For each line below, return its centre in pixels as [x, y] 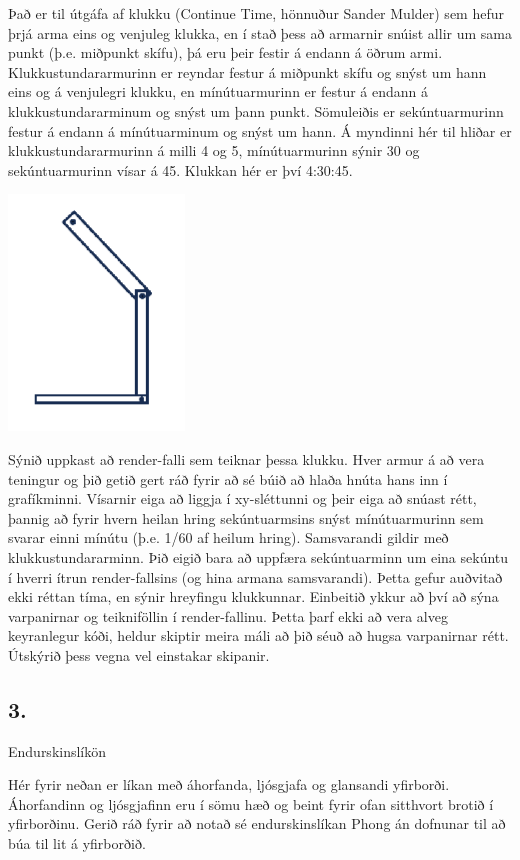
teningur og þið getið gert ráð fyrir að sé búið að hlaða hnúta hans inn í [228, 478]
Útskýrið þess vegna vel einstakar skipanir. [139, 654]
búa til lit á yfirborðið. [77, 843]
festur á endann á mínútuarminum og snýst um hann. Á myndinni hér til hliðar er [260, 130]
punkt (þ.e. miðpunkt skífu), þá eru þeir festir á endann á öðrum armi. [225, 52]
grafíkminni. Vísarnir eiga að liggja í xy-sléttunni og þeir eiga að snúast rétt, [242, 498]
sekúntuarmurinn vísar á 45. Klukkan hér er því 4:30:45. [180, 169]
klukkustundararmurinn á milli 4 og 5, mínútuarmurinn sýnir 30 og [214, 150]
